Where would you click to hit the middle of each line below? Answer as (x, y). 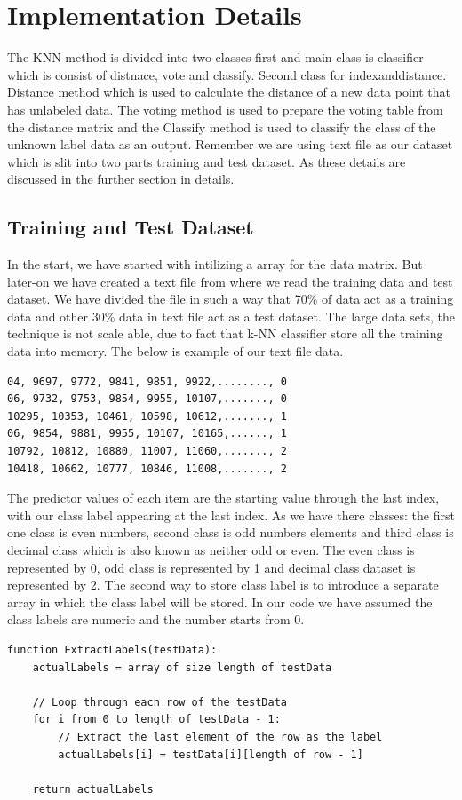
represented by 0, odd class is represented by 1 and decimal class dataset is (211, 567)
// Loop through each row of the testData (159, 702)
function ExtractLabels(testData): (112, 650)
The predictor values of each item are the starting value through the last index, (223, 498)
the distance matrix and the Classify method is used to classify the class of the (222, 127)
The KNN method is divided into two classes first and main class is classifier (215, 57)
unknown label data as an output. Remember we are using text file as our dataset (230, 144)
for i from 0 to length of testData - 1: (156, 720)
